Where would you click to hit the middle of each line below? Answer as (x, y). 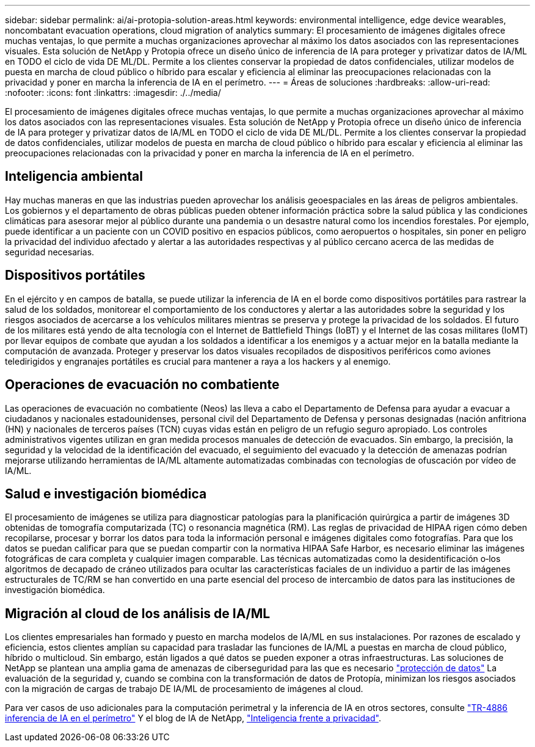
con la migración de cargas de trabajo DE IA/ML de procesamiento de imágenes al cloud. (184, 689)
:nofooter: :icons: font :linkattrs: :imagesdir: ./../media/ (113, 93)
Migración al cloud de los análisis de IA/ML (138, 613)
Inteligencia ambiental (74, 177)
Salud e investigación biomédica (106, 494)
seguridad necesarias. (50, 252)
